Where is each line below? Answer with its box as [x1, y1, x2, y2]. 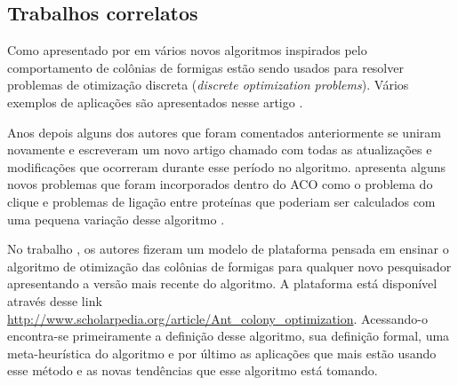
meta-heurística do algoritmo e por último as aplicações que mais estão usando [7, 343, 437, 362]
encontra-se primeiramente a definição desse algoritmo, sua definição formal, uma [7, 326, 450, 345]
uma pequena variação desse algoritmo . [7, 209, 225, 228]
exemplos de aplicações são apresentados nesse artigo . [7, 92, 303, 111]
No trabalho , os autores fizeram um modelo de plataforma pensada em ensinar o [7, 240, 449, 258]
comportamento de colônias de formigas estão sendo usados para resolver [7, 58, 404, 76]
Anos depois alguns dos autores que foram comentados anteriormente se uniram [7, 122, 441, 141]
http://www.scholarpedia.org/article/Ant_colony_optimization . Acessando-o [7, 309, 428, 327]
